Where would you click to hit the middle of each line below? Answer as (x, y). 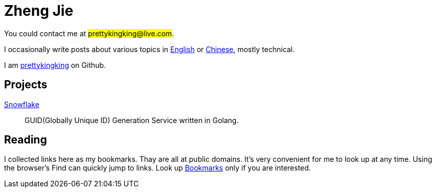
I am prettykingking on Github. (55, 65)
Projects (26, 85)
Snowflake (22, 104)
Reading (26, 140)
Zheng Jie (39, 11)
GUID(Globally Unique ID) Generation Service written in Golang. (132, 120)
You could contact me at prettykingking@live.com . (89, 33)
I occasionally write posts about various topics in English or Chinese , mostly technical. (149, 49)
